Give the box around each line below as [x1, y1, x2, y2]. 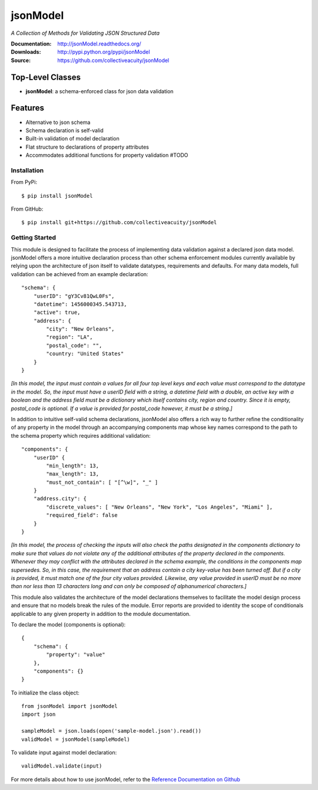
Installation [11, 166, 44, 174]
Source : [11, 57, 31, 64]
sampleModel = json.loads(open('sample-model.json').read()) [21, 727, 201, 735]
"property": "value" [46, 651, 105, 658]
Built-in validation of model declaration [25, 135, 120, 142]
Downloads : [11, 48, 41, 55]
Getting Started [11, 234, 56, 242]
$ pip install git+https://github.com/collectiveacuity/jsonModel [21, 219, 217, 226]
